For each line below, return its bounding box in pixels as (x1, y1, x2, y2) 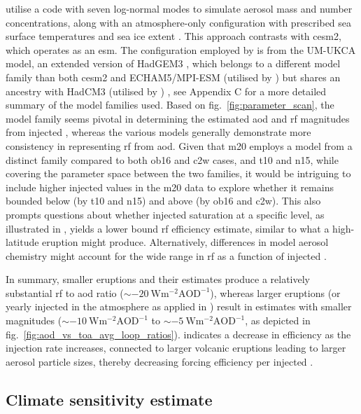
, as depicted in (245, 313, 311, 328)
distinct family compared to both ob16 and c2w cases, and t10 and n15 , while (6, 152, 339, 167)
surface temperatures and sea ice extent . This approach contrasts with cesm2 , (6, 29, 341, 43)
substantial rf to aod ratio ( (6, 285, 124, 300)
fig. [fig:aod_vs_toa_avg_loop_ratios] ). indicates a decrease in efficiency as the (6, 326, 351, 341)
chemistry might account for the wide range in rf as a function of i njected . (6, 248, 327, 263)
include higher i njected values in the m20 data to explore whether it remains (6, 179, 334, 194)
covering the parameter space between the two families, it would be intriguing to (6, 166, 351, 181)
